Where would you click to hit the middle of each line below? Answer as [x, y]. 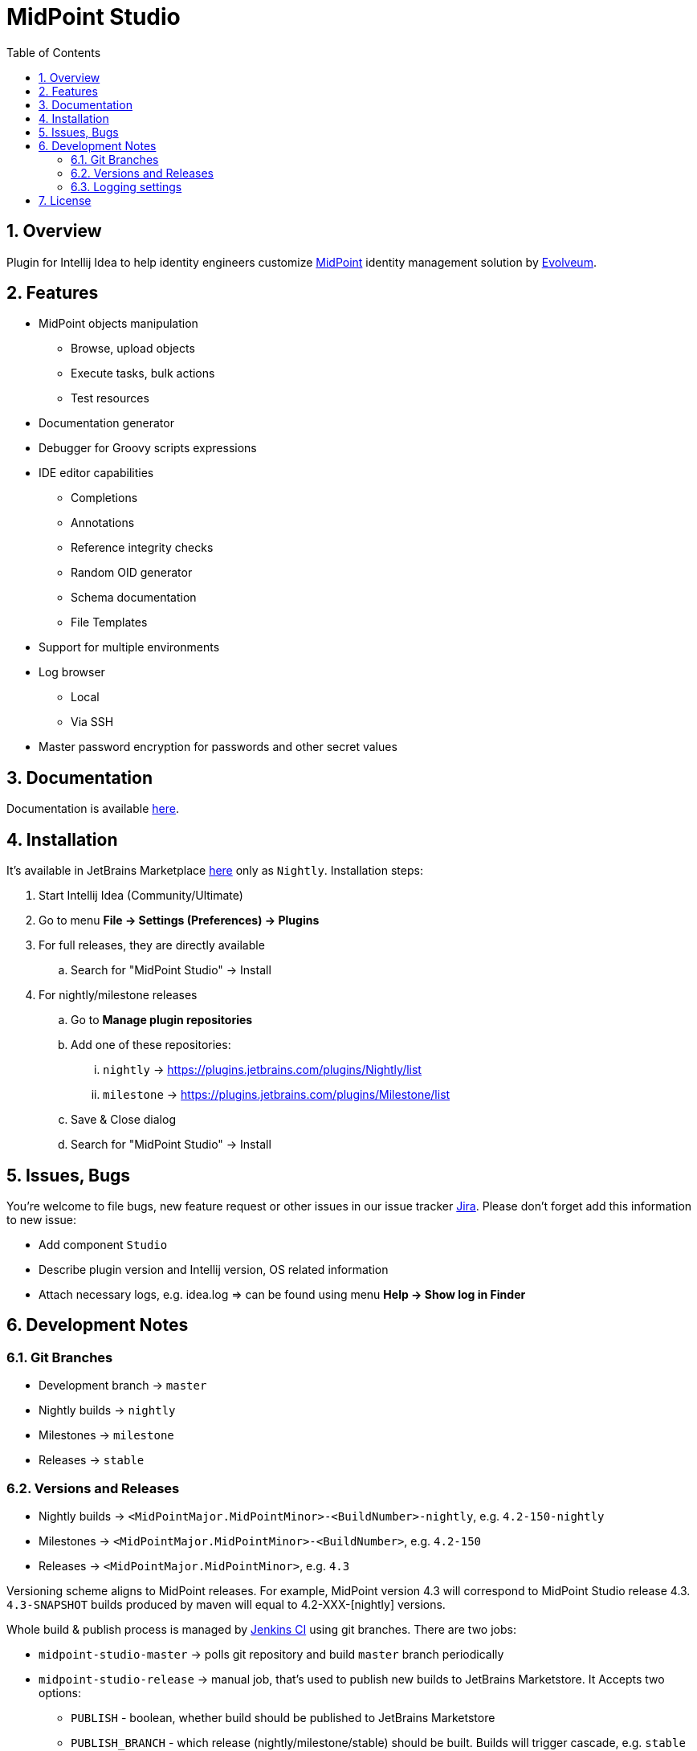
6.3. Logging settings [126, 186]
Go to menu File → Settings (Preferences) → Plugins [179, 920]
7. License [65, 200]
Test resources [110, 398]
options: [60, 1692]
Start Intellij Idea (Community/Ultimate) [141, 896]
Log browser [72, 672]
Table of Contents [54, 52]
